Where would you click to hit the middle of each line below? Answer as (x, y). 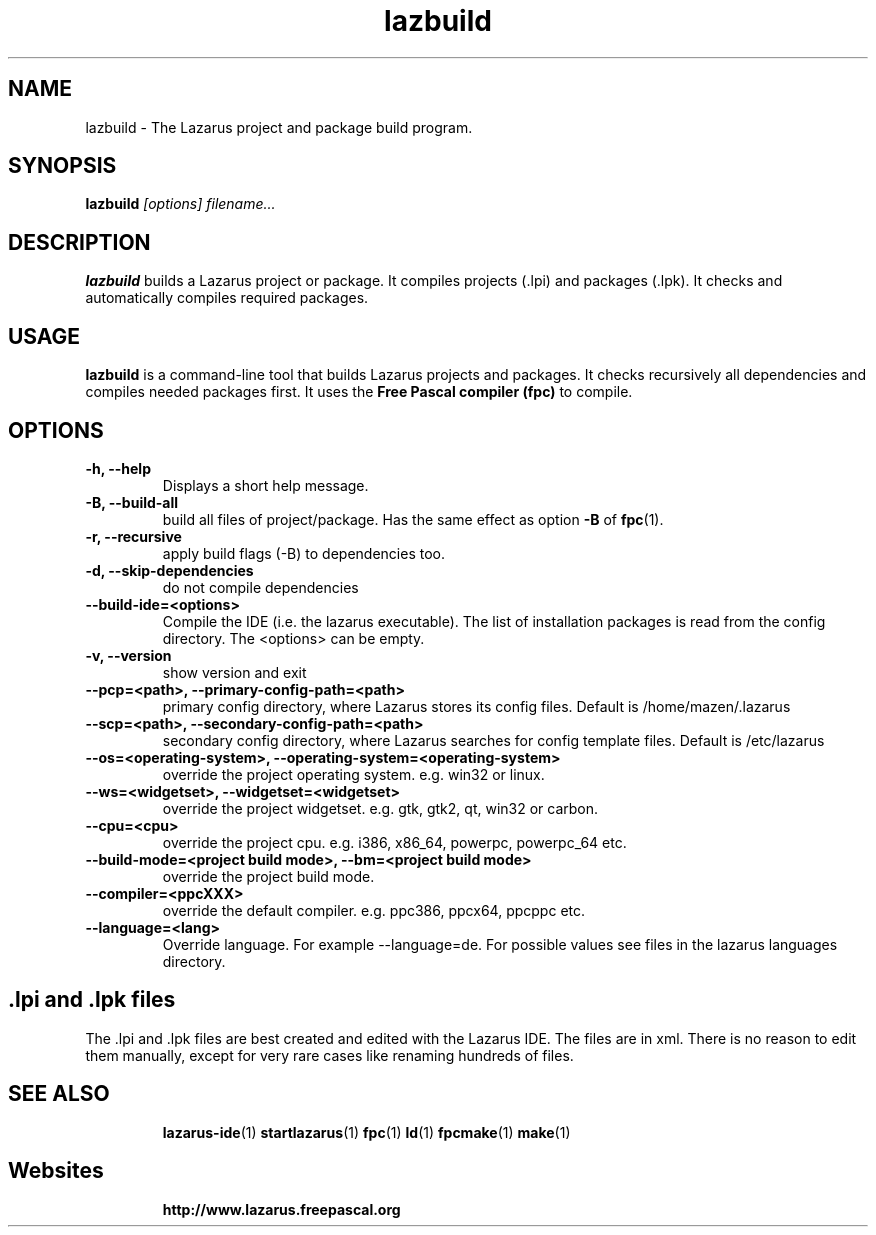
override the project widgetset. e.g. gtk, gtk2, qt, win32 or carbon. (380, 808)
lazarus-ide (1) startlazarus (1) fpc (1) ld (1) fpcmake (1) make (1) (366, 1132)
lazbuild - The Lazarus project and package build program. (279, 127)
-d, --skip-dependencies (169, 570)
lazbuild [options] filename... (180, 204)
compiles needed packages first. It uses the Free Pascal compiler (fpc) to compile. (359, 392)
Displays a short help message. (265, 485)
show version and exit (234, 672)
